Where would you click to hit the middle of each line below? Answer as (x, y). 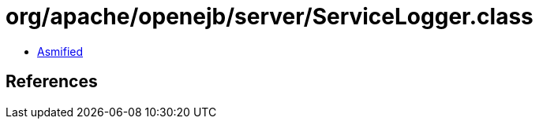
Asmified (60, 51)
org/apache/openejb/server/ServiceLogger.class (269, 17)
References (52, 82)
